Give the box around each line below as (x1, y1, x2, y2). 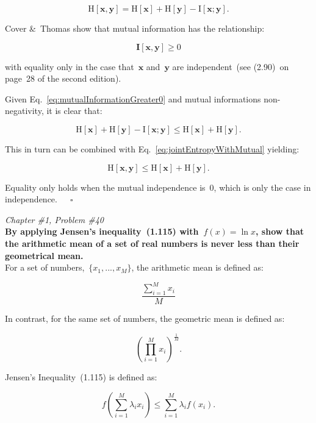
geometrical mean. (5, 249, 84, 261)
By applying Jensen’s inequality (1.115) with (5, 225, 199, 238)
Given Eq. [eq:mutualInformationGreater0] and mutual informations (5, 92, 261, 105)
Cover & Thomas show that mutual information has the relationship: (5, 22, 265, 34)
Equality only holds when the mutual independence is (5, 180, 206, 193)
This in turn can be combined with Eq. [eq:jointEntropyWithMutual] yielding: (5, 142, 300, 155)
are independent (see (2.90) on (172, 60, 289, 73)
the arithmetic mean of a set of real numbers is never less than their (5, 236, 300, 249)
